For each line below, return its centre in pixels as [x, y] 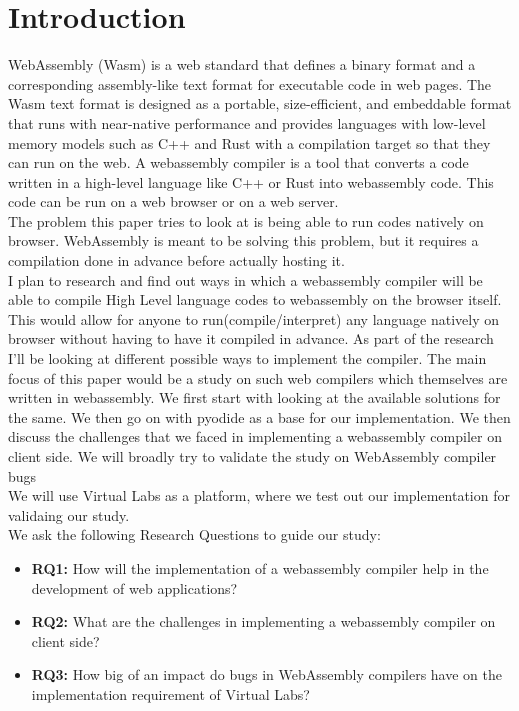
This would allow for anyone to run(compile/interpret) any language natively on [254, 318]
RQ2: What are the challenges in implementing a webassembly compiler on [263, 621]
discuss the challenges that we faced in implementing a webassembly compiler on [255, 436]
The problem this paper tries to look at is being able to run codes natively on [246, 220]
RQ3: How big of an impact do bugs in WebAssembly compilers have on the [266, 674]
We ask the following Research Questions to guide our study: [194, 534]
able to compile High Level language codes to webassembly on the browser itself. [255, 299]
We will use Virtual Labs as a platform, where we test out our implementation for [259, 495]
